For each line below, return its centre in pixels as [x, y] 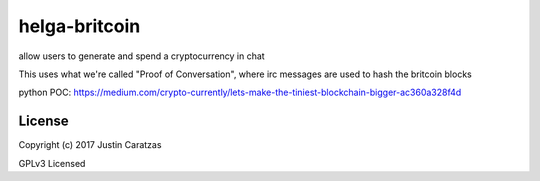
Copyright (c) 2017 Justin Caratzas [90, 145]
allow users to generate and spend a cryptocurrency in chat [141, 56]
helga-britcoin [79, 26]
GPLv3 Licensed [52, 163]
